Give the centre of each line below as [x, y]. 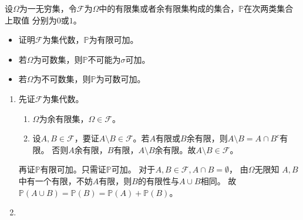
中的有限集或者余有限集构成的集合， [169, 8]
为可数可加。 [121, 79]
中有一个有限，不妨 [55, 180]
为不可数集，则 [62, 79]
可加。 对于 [133, 169]
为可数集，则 [58, 59]
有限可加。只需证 [73, 169]
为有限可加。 [114, 40]
